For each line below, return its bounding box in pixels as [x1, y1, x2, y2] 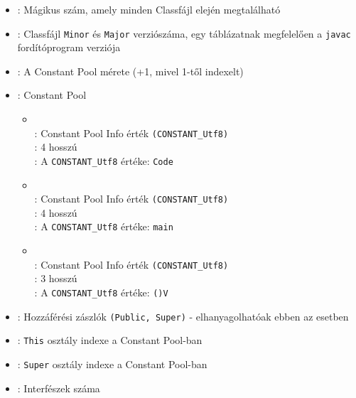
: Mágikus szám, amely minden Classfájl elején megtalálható [17, 2, 281, 16]
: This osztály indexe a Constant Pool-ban [17, 333, 203, 348]
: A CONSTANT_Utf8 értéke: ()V [34, 284, 168, 299]
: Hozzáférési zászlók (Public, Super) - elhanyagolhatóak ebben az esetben [17, 308, 349, 323]
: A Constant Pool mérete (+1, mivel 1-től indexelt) [17, 63, 244, 78]
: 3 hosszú [34, 271, 77, 286]
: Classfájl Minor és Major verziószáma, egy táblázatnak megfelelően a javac [17, 26, 351, 41]
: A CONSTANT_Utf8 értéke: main [34, 219, 173, 234]
